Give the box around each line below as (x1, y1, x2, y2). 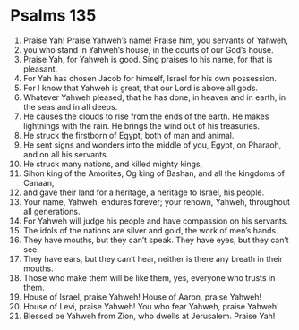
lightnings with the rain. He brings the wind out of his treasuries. (22, 120, 261, 131)
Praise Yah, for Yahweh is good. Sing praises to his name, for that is (22, 54, 273, 64)
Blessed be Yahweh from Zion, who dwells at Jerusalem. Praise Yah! (22, 310, 276, 321)
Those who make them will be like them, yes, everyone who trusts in (22, 272, 276, 283)
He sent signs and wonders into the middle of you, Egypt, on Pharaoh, (22, 140, 282, 150)
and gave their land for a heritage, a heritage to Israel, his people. (22, 187, 265, 198)
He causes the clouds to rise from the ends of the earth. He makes (22, 111, 269, 122)
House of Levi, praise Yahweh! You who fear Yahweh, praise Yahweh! (22, 300, 280, 311)
